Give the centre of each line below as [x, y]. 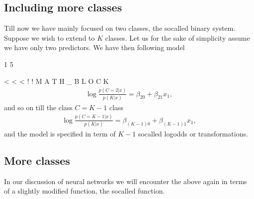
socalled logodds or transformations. [193, 134]
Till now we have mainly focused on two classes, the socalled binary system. [120, 28]
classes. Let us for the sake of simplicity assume [177, 37]
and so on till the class [38, 107]
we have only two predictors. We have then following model [94, 47]
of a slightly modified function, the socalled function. [85, 191]
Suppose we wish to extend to [49, 37]
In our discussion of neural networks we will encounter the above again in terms [126, 181]
